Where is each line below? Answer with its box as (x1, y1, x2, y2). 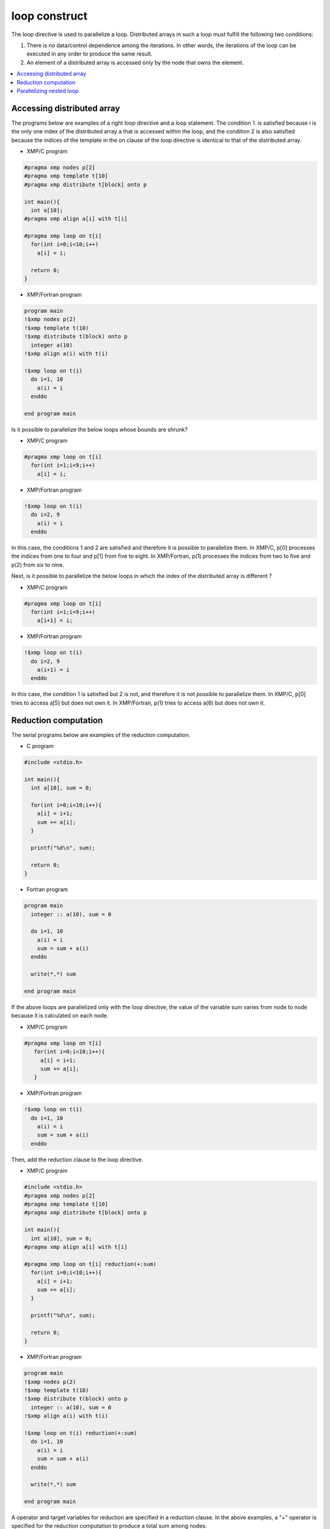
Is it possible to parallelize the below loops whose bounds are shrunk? (11, 426, 188, 433)
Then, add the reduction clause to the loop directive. (11, 1156, 144, 1163)
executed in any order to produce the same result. (26, 50, 153, 57)
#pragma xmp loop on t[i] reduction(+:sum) (24, 1261, 157, 1267)
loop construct (11, 9, 88, 23)
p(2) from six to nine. (11, 561, 64, 568)
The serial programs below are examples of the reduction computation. (11, 731, 191, 738)
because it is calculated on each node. (11, 1012, 109, 1020)
